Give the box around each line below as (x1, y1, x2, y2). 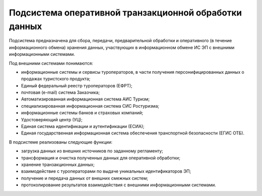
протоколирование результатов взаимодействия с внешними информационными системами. (21, 182, 216, 188)
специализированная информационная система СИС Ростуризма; (21, 103, 160, 109)
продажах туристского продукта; (21, 76, 91, 82)
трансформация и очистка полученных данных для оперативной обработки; (21, 155, 180, 161)
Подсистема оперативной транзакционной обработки (9, 7, 242, 18)
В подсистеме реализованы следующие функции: (9, 139, 113, 145)
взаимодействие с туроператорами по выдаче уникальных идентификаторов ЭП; (21, 168, 191, 174)
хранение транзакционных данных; (21, 162, 95, 167)
